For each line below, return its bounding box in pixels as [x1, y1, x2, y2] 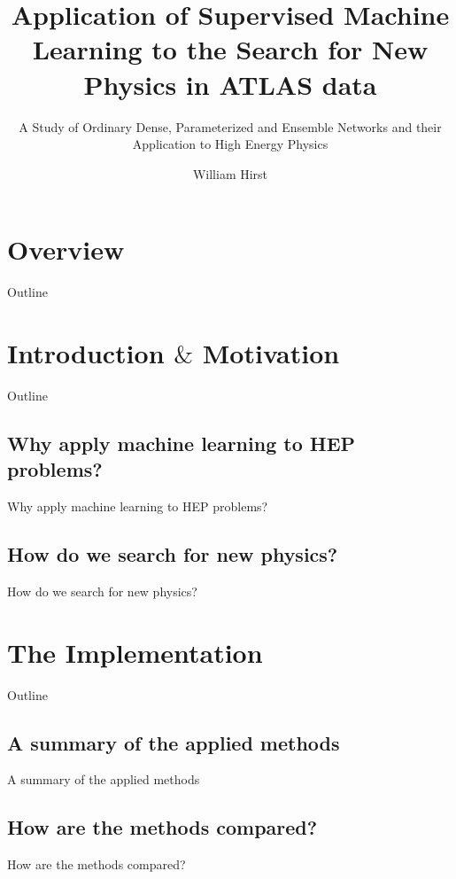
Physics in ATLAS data [83, 66, 377, 102]
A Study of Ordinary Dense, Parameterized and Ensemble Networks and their [19, 117, 442, 136]
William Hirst [192, 164, 268, 183]
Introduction [7, 335, 165, 370]
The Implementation [7, 634, 263, 670]
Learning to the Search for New [32, 31, 429, 67]
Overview [7, 231, 125, 268]
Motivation [202, 335, 340, 370]
